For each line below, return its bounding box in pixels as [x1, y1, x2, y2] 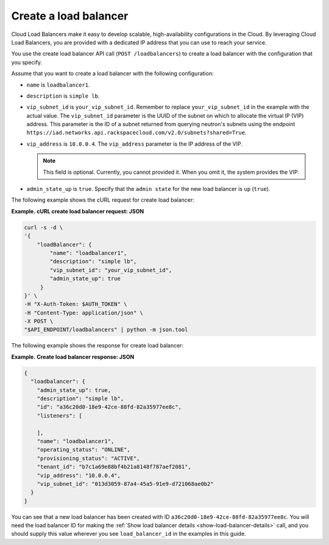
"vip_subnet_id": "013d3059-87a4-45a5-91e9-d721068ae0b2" [37, 480, 214, 487]
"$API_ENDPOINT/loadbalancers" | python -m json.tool [24, 326, 188, 333]
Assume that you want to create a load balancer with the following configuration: [11, 70, 214, 77]
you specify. [11, 59, 43, 66]
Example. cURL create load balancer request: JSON [11, 207, 144, 215]
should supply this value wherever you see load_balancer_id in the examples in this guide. [11, 530, 246, 538]
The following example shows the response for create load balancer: [11, 342, 184, 349]
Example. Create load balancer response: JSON [11, 353, 135, 360]
